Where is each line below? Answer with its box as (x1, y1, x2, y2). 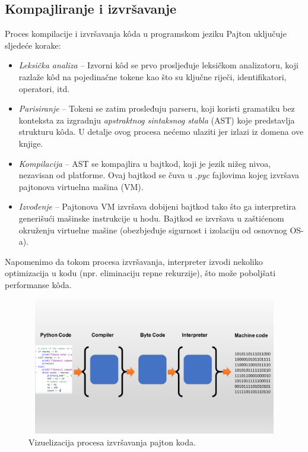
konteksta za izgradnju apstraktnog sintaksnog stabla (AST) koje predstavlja (18, 113, 295, 126)
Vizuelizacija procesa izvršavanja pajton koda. (28, 435, 196, 448)
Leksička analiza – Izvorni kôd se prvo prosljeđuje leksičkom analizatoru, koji (18, 59, 299, 71)
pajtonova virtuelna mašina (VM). (18, 180, 144, 192)
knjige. (18, 137, 43, 149)
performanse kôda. (5, 278, 72, 290)
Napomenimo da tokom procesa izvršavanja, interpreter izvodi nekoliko (5, 255, 263, 267)
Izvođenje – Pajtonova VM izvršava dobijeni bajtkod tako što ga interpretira (18, 200, 296, 213)
